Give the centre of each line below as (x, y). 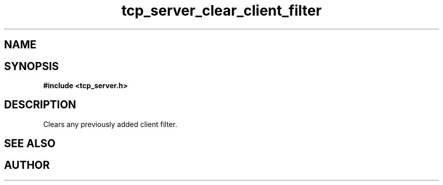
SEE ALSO (30, 144)
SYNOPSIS (32, 66)
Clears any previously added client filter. (110, 124)
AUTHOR (27, 165)
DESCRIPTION (40, 105)
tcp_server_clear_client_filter (221, 11)
